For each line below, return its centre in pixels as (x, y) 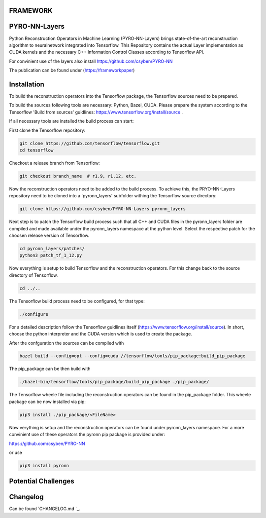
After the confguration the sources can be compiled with (66, 343)
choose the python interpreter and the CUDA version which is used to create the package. (100, 334)
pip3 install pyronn (44, 465)
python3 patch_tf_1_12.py (51, 256)
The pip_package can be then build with (50, 369)
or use (16, 452)
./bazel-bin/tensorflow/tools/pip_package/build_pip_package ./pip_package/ (114, 382)
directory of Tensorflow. (33, 275)
